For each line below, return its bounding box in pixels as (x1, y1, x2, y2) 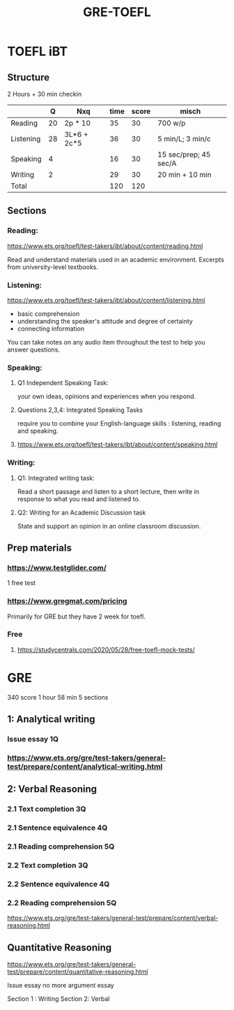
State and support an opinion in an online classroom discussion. (17, 521, 201, 530)
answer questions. (7, 345, 61, 354)
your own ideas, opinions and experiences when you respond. (17, 392, 196, 401)
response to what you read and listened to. (17, 494, 141, 503)
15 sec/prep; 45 (157, 150, 211, 159)
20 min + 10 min (157, 170, 212, 179)
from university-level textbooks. (7, 263, 99, 271)
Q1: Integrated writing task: (17, 473, 95, 482)
